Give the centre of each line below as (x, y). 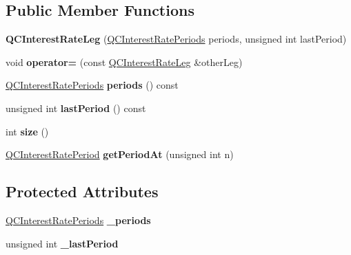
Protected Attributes (82, 191)
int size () (27, 131)
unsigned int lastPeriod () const (76, 108)
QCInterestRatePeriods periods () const (92, 85)
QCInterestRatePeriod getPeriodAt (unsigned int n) (120, 154)
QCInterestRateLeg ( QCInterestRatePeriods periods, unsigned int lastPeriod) (176, 39)
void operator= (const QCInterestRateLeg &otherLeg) (124, 62)
